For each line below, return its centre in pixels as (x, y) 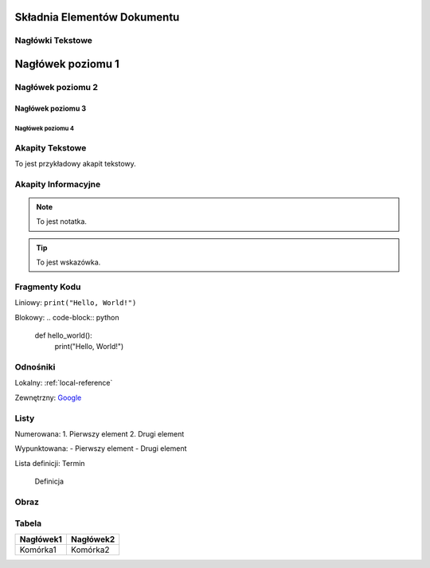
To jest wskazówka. (68, 262)
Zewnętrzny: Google (48, 398)
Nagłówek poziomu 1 (67, 64)
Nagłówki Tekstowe (54, 41)
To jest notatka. (62, 221)
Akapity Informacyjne (58, 184)
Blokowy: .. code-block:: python (67, 317)
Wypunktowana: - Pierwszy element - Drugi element (101, 449)
